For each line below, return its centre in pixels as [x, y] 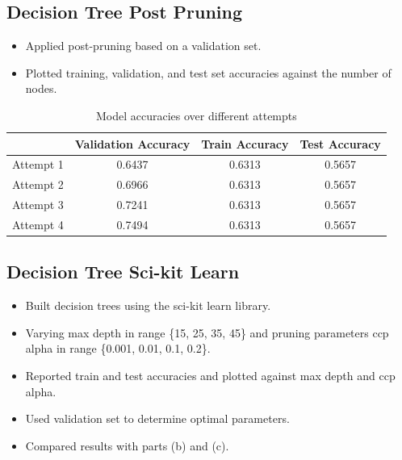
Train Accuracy [245, 143]
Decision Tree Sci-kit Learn [123, 272]
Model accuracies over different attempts [197, 115]
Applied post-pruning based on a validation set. [143, 46]
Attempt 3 [38, 205]
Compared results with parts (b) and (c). [127, 445]
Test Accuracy [340, 143]
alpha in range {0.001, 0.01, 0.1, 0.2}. [118, 348]
